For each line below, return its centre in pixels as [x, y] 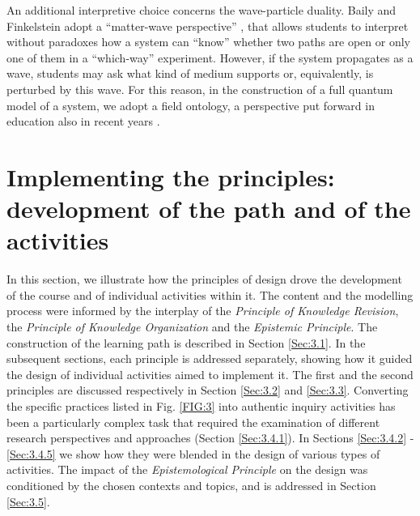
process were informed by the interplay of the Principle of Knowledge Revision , [203, 311]
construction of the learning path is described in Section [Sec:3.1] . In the [186, 342]
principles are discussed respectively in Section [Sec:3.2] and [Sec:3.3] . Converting [208, 390]
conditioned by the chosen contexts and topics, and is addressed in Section [191, 485]
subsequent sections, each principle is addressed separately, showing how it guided [210, 358]
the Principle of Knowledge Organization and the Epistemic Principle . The [192, 327]
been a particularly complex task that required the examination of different [193, 422]
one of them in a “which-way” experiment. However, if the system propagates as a [210, 57]
